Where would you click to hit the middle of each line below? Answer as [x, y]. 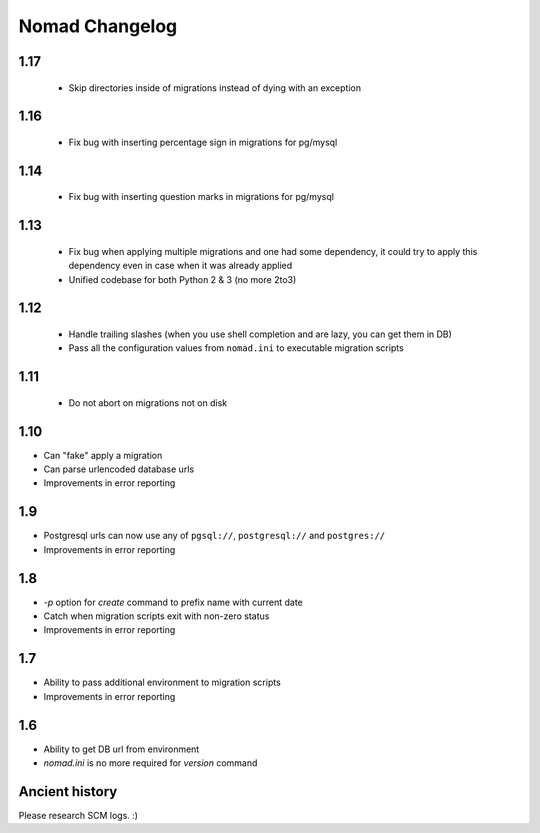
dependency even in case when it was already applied [180, 266]
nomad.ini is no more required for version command [150, 763]
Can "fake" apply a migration [103, 455]
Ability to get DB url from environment [121, 749]
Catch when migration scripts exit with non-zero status [156, 616]
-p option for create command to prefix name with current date [173, 602]
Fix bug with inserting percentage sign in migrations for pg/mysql [203, 142]
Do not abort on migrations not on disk [148, 402]
